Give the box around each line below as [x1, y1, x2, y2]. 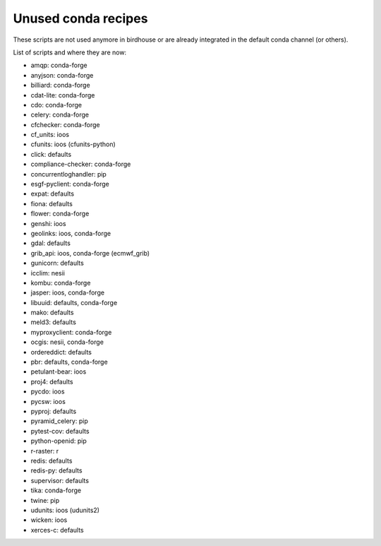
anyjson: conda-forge [30, 71, 94, 79]
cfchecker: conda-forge [30, 120, 100, 129]
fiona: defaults [30, 199, 73, 208]
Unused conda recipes [13, 11, 148, 26]
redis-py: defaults [30, 466, 83, 475]
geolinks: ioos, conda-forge [30, 229, 111, 237]
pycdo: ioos [30, 387, 65, 396]
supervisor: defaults [30, 476, 90, 485]
